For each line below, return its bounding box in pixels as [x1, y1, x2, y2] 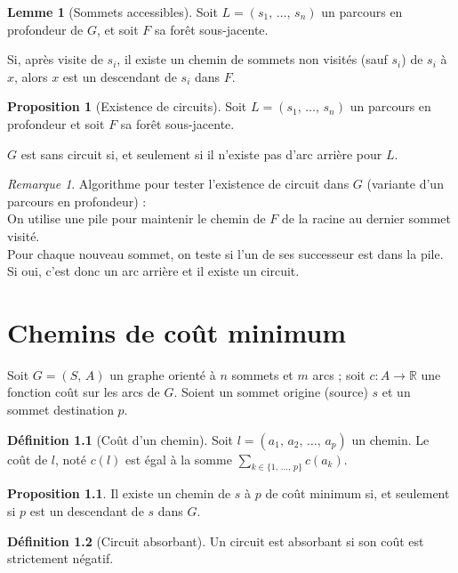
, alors [14, 67, 48, 85]
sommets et [231, 365, 293, 383]
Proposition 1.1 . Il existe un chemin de [7, 484, 231, 503]
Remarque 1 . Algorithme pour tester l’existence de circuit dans [7, 174, 350, 193]
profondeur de [7, 20, 84, 38]
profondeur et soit [7, 114, 105, 133]
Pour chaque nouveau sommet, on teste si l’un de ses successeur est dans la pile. [7, 244, 444, 262]
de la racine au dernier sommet [282, 209, 451, 228]
